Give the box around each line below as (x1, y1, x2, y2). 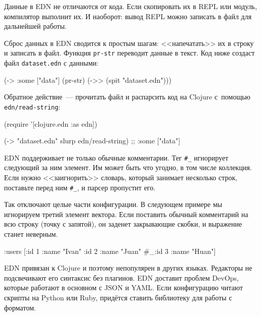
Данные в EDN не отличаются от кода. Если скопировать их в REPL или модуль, (4, 1, 257, 11)
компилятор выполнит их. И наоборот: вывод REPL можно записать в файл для (4, 11, 252, 21)
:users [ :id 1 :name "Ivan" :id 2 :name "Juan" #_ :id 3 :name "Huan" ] (4, 245, 216, 256)
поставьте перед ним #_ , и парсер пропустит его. (4, 182, 156, 192)
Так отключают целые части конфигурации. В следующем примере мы (4, 199, 223, 209)
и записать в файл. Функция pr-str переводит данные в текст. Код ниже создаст (4, 47, 255, 58)
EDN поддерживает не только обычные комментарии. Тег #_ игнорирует (4, 152, 229, 163)
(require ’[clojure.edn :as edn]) (4, 118, 98, 129)
